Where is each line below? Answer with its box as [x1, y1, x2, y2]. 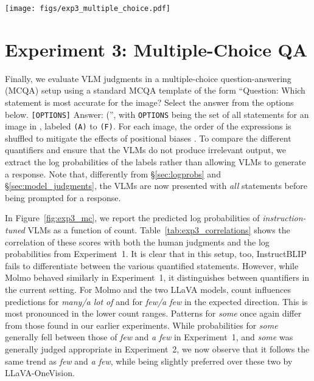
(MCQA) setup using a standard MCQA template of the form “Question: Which [5, 84, 305, 97]
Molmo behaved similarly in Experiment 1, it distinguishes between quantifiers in [5, 271, 310, 284]
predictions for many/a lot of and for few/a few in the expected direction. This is [5, 295, 308, 307]
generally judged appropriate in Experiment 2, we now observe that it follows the [5, 342, 310, 355]
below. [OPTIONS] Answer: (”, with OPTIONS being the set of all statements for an [5, 108, 309, 120]
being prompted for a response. [5, 191, 121, 204]
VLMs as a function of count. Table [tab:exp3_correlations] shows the [27, 224, 290, 236]
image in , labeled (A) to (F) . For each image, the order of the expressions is [5, 120, 291, 132]
